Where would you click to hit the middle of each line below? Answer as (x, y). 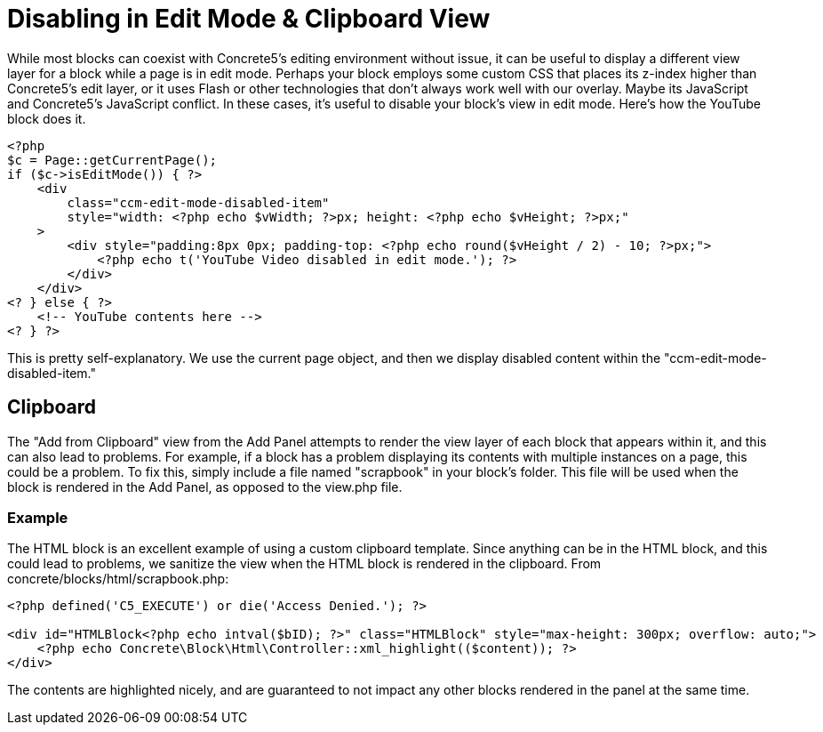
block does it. (47, 118)
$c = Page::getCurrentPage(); (112, 160)
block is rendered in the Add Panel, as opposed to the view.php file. (205, 487)
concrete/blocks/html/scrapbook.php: (118, 579)
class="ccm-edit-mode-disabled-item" (198, 202)
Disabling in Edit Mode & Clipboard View (249, 19)
